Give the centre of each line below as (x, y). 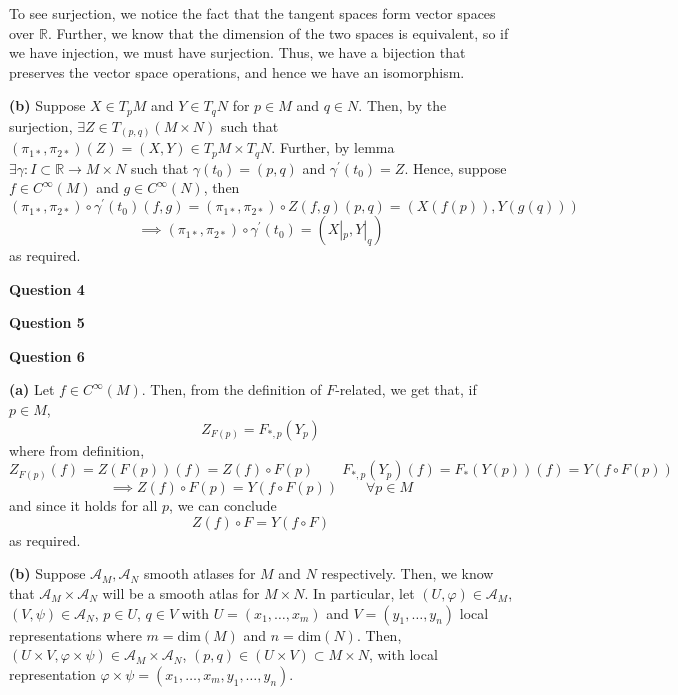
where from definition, (77, 449)
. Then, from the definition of (231, 389)
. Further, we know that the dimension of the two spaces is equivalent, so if (278, 32)
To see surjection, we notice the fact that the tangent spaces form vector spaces (252, 13)
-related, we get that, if (406, 389)
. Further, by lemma (333, 147)
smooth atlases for (199, 573)
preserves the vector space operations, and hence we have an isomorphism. (237, 71)
